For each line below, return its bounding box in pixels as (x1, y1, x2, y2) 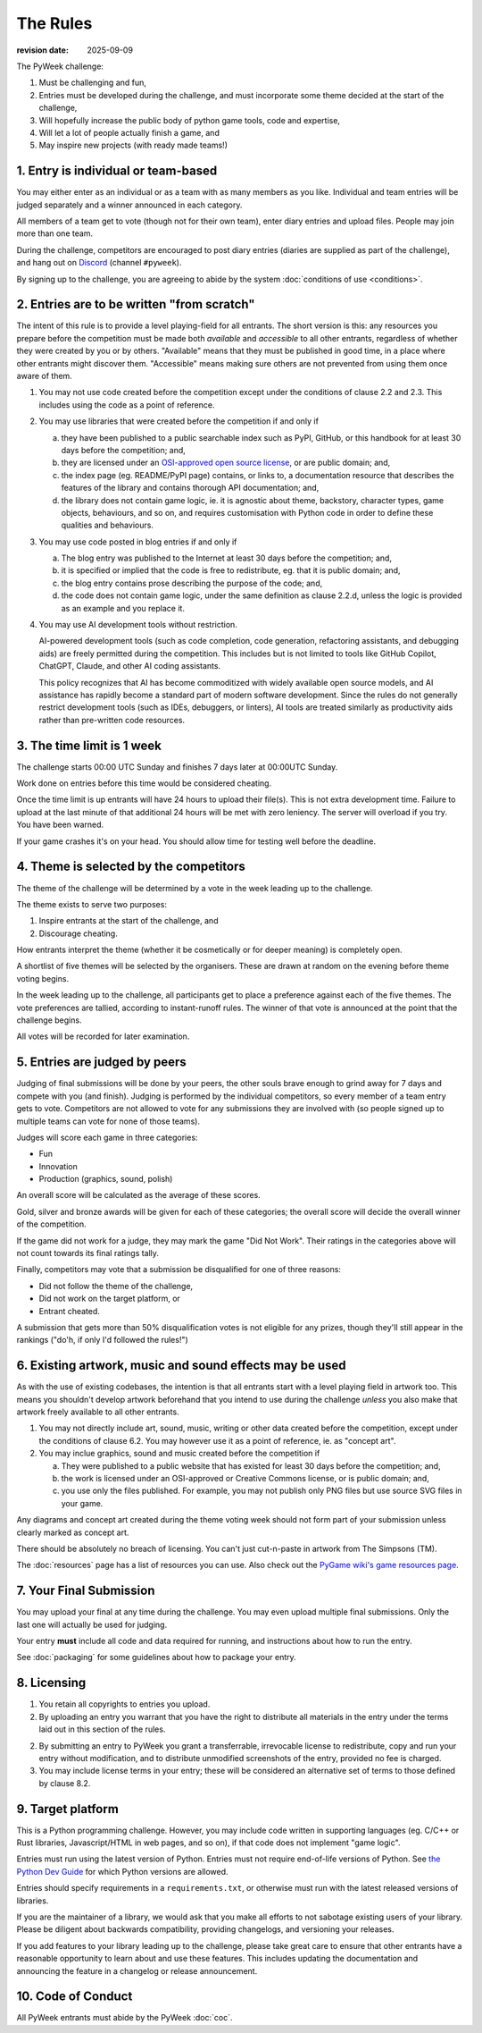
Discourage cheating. (38, 928, 118, 939)
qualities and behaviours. (61, 519, 154, 531)
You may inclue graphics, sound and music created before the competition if (38, 1448, 320, 1459)
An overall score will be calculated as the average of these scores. (16, 1190, 261, 1201)
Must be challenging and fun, (38, 77, 147, 89)
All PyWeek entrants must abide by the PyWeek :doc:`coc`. (16, 2012, 233, 2023)
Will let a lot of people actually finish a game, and (38, 127, 220, 138)
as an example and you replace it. (61, 603, 185, 613)
